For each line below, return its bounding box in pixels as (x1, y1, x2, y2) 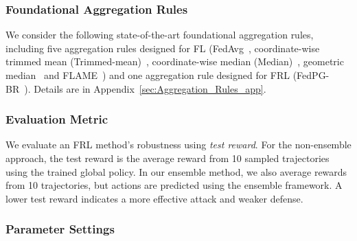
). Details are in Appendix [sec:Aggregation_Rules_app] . (24, 81, 266, 95)
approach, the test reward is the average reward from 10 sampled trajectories (5, 151, 330, 165)
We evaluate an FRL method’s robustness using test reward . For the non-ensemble (5, 137, 352, 152)
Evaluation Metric (5, 111, 108, 128)
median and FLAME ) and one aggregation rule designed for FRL (5, 68, 290, 82)
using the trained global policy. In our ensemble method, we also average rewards (5, 164, 347, 179)
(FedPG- (292, 68, 330, 82)
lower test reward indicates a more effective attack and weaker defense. (5, 191, 303, 205)
